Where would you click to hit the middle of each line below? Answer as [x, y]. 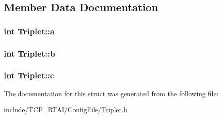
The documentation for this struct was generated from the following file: [111, 93]
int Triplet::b [30, 53]
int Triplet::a [29, 31]
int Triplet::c [29, 75]
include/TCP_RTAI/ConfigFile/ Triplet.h [66, 110]
